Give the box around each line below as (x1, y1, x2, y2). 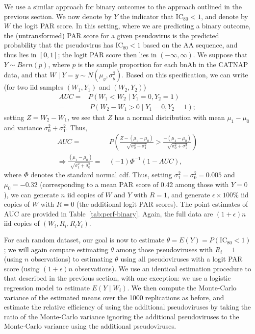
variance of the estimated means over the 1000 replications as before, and (4, 292, 224, 302)
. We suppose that (193, 49, 248, 59)
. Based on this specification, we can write (122, 70, 248, 80)
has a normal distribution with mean (114, 112, 225, 122)
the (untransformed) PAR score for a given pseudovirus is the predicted (4, 30, 219, 40)
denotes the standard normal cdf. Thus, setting (30, 169, 172, 180)
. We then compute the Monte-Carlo (127, 283, 237, 293)
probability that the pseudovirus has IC (4, 40, 123, 50)
